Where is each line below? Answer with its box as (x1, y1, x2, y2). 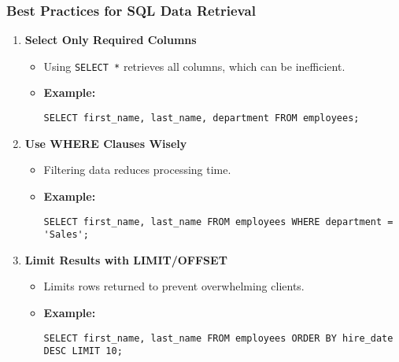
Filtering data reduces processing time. (43, 161, 231, 178)
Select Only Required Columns (24, 31, 197, 48)
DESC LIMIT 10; (43, 345, 123, 357)
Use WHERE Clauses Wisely (24, 135, 187, 151)
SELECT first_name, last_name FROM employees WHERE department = (43, 216, 393, 227)
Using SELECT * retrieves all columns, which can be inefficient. (43, 57, 345, 74)
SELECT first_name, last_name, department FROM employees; (43, 113, 360, 124)
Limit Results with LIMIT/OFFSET (24, 251, 227, 268)
